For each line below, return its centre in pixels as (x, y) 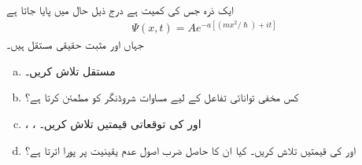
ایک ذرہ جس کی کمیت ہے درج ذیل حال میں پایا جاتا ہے (120, 9)
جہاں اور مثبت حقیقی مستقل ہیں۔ (75, 44)
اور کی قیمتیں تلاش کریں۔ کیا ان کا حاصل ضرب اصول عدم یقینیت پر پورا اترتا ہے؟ (190, 150)
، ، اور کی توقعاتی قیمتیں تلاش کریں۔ (113, 123)
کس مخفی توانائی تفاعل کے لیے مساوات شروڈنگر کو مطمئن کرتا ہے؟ (162, 97)
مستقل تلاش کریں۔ (70, 70)
